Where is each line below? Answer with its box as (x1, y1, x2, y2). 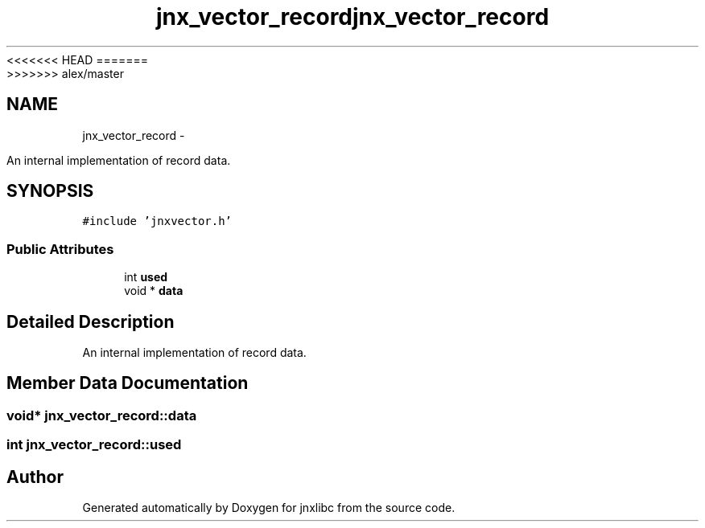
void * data (124, 284, 183, 298)
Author (6, 466, 64, 487)
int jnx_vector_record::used (6, 436, 182, 453)
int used (124, 270, 168, 284)
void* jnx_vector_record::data (6, 407, 197, 424)
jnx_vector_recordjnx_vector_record (155, 3, 550, 31)
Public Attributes (6, 240, 114, 257)
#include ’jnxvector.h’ (82, 215, 233, 228)
